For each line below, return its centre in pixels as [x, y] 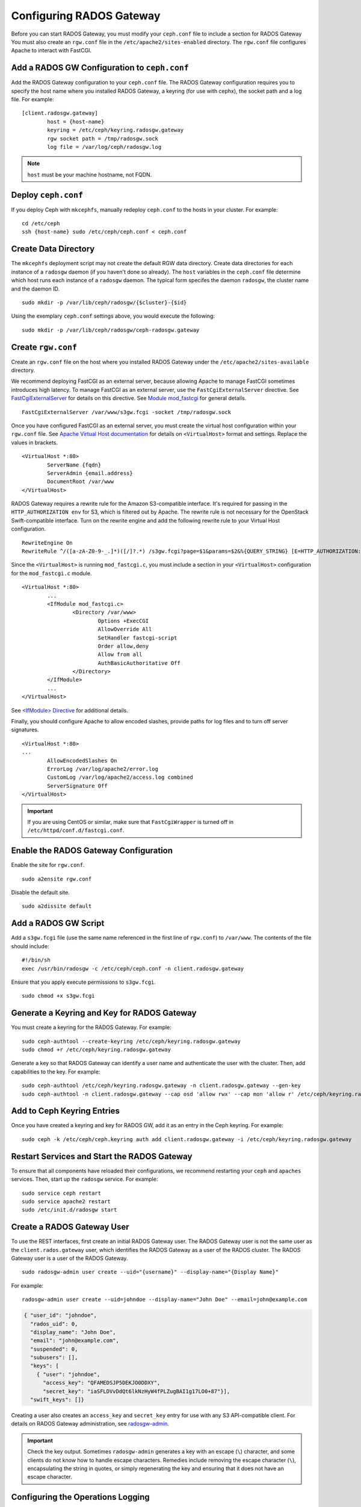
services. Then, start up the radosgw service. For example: [85, 1179]
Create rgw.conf [44, 347]
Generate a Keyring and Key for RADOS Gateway [104, 1013]
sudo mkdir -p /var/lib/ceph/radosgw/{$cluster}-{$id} [104, 302]
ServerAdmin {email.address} [90, 473]
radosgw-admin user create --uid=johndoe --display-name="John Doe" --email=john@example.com [165, 1300]
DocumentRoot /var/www [81, 482]
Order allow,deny [123, 646]
